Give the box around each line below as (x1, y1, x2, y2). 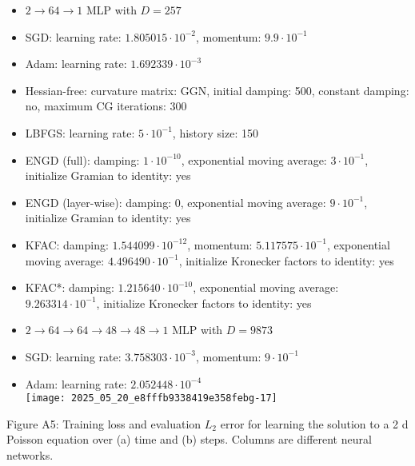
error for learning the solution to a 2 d (220, 415, 409, 432)
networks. (6, 446, 54, 463)
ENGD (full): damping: (25, 151, 140, 168)
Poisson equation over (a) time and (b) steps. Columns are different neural (6, 431, 372, 448)
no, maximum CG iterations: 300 (25, 98, 187, 114)
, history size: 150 (172, 124, 258, 141)
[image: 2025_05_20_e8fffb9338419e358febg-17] (25, 392, 277, 404)
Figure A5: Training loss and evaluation (6, 415, 202, 432)
